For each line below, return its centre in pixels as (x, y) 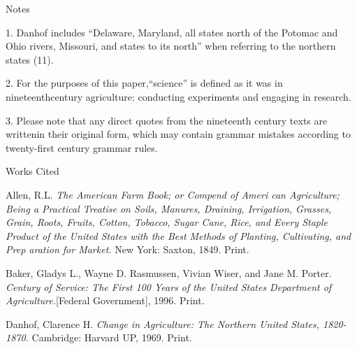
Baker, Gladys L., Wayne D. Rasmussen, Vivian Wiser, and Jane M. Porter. (169, 272)
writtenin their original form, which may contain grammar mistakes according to (178, 134)
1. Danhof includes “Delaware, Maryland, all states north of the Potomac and (172, 32)
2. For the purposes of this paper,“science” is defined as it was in (144, 83)
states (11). (30, 59)
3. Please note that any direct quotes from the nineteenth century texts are (167, 120)
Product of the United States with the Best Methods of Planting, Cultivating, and (178, 235)
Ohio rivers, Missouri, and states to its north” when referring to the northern (171, 46)
